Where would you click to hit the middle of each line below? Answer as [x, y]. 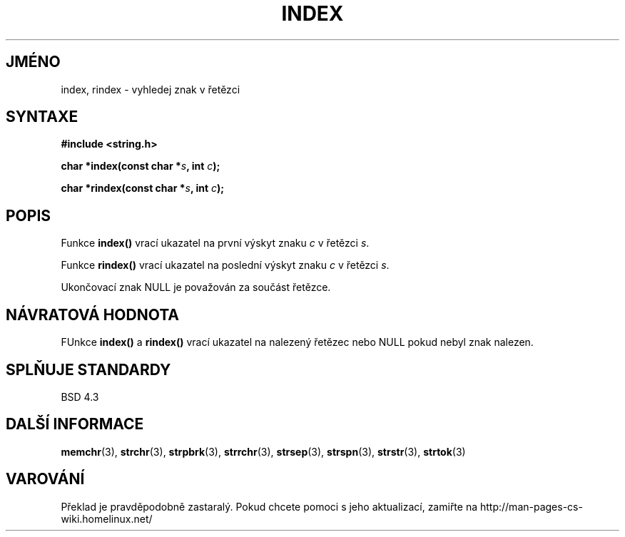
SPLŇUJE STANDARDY [88, 369]
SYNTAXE [42, 117]
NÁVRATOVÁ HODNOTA [93, 314]
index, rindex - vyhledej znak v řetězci [151, 89]
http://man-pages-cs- [531, 506]
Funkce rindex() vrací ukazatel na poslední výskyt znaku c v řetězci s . [225, 265]
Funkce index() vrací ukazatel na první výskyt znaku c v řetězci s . [215, 243]
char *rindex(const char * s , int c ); [143, 188]
